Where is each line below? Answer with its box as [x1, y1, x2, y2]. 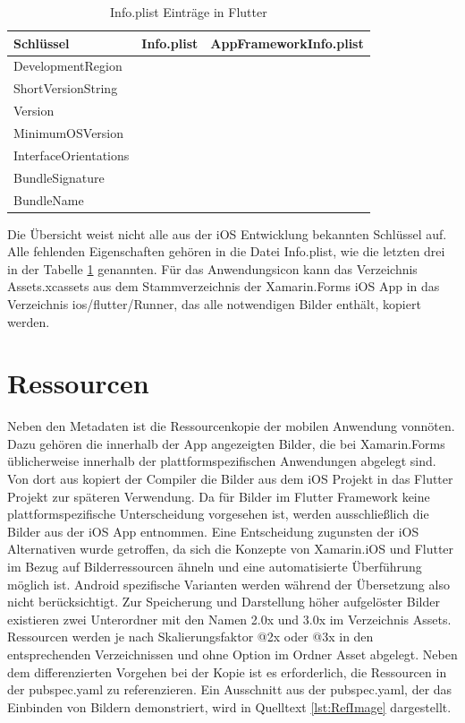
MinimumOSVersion [13, 123, 124, 142]
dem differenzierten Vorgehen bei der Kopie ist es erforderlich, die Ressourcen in [7, 662, 447, 681]
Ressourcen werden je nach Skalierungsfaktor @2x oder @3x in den [7, 627, 374, 646]
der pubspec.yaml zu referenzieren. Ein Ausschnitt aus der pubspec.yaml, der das [7, 680, 452, 699]
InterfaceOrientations [13, 145, 130, 164]
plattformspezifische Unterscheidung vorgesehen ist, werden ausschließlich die [7, 504, 429, 523]
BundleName [13, 190, 84, 209]
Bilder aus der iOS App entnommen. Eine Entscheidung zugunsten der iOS [7, 521, 419, 540]
